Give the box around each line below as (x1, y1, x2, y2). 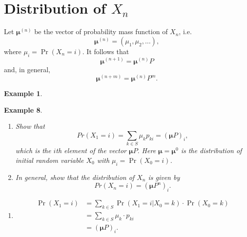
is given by (148, 172, 180, 182)
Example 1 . (4, 88, 42, 99)
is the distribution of (181, 145, 242, 156)
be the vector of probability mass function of (34, 26, 168, 37)
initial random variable (15, 155, 84, 165)
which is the (15, 145, 51, 156)
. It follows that (82, 46, 129, 56)
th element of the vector (56, 145, 127, 156)
